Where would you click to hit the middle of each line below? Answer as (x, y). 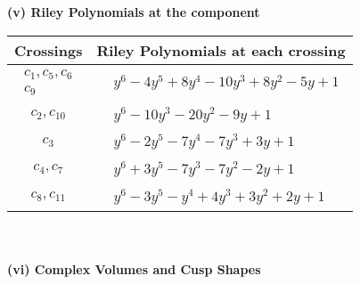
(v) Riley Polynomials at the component (134, 12)
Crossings (49, 50)
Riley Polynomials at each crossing (221, 50)
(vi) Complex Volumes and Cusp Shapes (134, 269)
